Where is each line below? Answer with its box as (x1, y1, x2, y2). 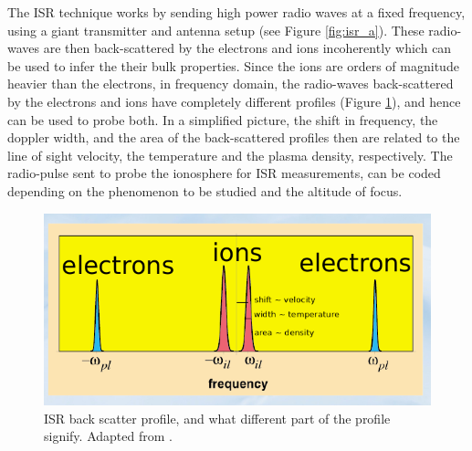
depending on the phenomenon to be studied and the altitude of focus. (7, 181, 403, 200)
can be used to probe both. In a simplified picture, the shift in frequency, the (7, 110, 438, 129)
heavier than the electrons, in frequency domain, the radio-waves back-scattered (7, 74, 454, 93)
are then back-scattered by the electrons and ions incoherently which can (43, 38, 452, 58)
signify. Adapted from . (44, 426, 173, 446)
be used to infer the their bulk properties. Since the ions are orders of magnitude (7, 56, 459, 75)
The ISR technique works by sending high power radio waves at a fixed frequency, (7, 3, 466, 21)
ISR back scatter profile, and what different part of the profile (44, 408, 391, 427)
